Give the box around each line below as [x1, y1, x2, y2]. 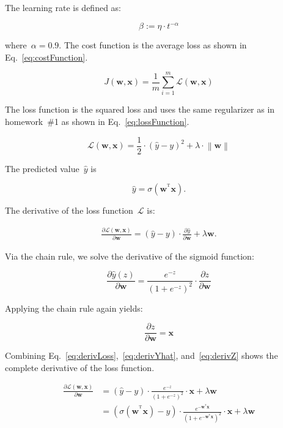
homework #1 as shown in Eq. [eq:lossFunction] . [5, 115, 189, 127]
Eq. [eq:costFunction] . [5, 50, 88, 63]
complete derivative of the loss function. [5, 361, 155, 374]
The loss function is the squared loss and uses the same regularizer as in [5, 103, 275, 116]
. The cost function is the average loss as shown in [59, 39, 247, 51]
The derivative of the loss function [5, 204, 133, 217]
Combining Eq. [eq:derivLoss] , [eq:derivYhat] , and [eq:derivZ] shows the [5, 349, 278, 362]
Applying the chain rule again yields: [5, 301, 143, 314]
